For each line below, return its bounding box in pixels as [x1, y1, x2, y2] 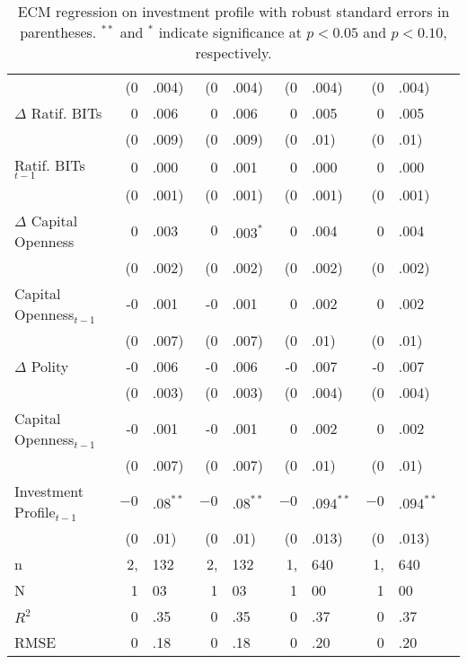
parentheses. [20, 22, 97, 42]
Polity [31, 355, 69, 376]
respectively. [195, 42, 272, 63]
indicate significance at [158, 22, 302, 42]
